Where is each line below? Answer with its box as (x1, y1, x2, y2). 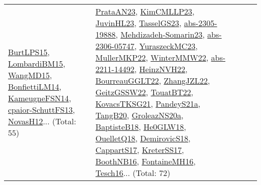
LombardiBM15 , (8, 57, 65, 69)
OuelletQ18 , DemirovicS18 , (95, 132, 191, 144)
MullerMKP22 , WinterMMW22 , (95, 52, 209, 63)
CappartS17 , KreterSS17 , (95, 144, 184, 155)
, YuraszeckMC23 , (134, 40, 198, 52)
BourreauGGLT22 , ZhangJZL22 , (95, 75, 210, 86)
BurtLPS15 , (8, 46, 50, 58)
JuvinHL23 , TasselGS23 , (95, 17, 182, 29)
